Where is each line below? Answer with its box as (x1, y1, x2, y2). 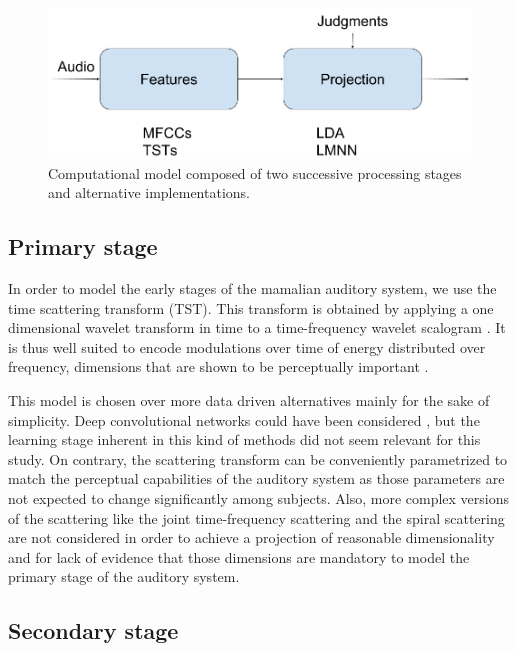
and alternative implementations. (48, 182, 250, 203)
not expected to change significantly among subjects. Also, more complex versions (8, 487, 510, 508)
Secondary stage (8, 615, 179, 646)
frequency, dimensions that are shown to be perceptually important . (8, 356, 429, 377)
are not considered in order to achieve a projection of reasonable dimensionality (8, 527, 495, 548)
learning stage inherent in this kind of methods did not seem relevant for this (8, 429, 481, 450)
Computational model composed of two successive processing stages (48, 162, 462, 183)
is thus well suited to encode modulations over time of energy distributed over (8, 336, 486, 357)
